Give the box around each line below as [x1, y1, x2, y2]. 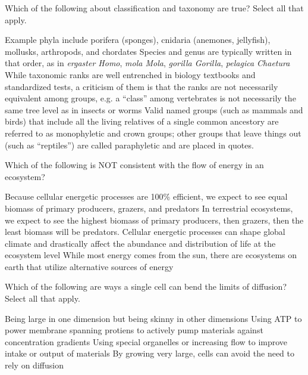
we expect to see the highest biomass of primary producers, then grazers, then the [5, 213, 304, 226]
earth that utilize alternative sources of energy [5, 260, 174, 272]
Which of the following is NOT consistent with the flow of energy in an [5, 159, 264, 171]
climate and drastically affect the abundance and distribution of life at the [5, 237, 276, 249]
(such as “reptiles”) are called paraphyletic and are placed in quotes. [5, 138, 254, 151]
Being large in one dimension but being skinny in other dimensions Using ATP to [5, 312, 302, 324]
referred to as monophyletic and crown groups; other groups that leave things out [5, 126, 301, 139]
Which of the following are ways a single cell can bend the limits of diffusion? [5, 280, 287, 293]
